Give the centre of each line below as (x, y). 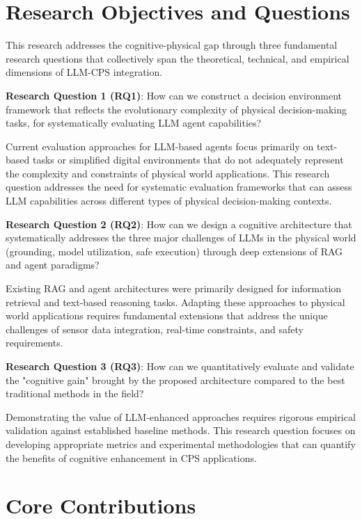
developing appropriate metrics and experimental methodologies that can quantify (181, 444)
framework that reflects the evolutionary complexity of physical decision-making (176, 109)
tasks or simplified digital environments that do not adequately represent (188, 160)
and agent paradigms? (53, 265)
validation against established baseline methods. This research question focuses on (181, 430)
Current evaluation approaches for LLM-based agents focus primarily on (160, 146)
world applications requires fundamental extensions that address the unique (167, 316)
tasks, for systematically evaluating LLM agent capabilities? (134, 123)
